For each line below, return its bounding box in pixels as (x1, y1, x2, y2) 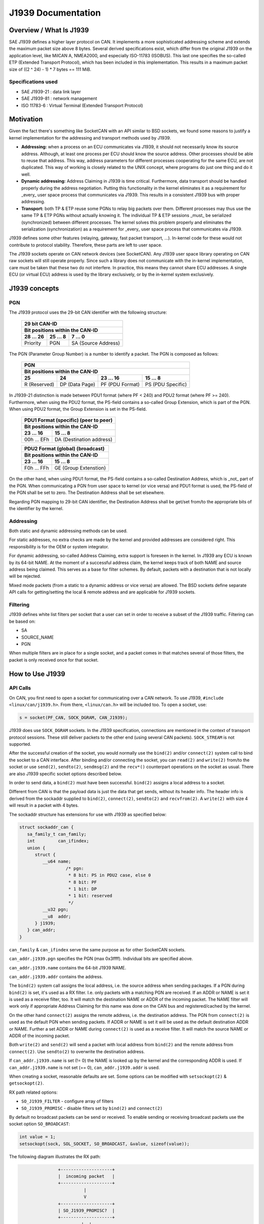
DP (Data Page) (59, 381, 95, 388)
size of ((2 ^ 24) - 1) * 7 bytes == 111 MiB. (9, 66, 91, 72)
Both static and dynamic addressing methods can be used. (9, 528, 128, 534)
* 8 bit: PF (68, 879, 97, 885)
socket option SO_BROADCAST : (9, 1121, 70, 1127)
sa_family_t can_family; (27, 831, 87, 837)
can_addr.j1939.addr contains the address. (9, 973, 103, 979)
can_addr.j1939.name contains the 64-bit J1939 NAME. (9, 965, 127, 970)
